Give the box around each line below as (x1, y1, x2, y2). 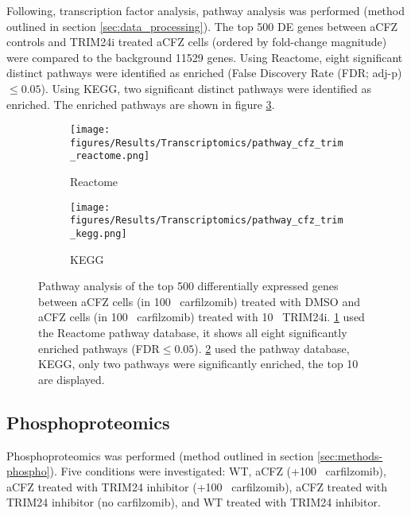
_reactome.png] (70, 150, 150, 162)
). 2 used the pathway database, (194, 339, 350, 356)
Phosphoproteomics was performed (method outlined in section (6, 447, 314, 464)
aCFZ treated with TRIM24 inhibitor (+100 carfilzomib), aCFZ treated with (6, 478, 388, 495)
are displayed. (38, 371, 105, 387)
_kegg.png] (70, 228, 127, 240)
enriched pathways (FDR (38, 339, 160, 356)
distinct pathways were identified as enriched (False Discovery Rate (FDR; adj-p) (6, 64, 402, 81)
